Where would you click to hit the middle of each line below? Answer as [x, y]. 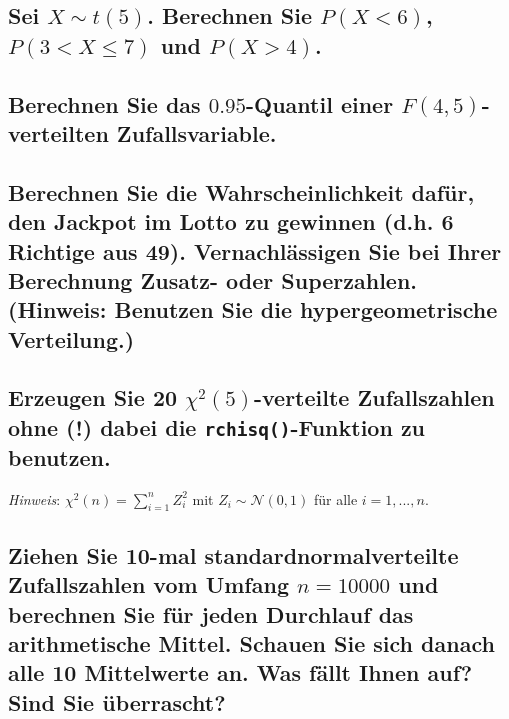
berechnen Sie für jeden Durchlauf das [211, 613]
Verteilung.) [71, 338]
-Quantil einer [320, 103]
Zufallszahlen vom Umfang [148, 584]
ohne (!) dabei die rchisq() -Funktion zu [217, 426]
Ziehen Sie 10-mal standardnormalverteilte [233, 554]
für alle [335, 498]
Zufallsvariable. [196, 132]
